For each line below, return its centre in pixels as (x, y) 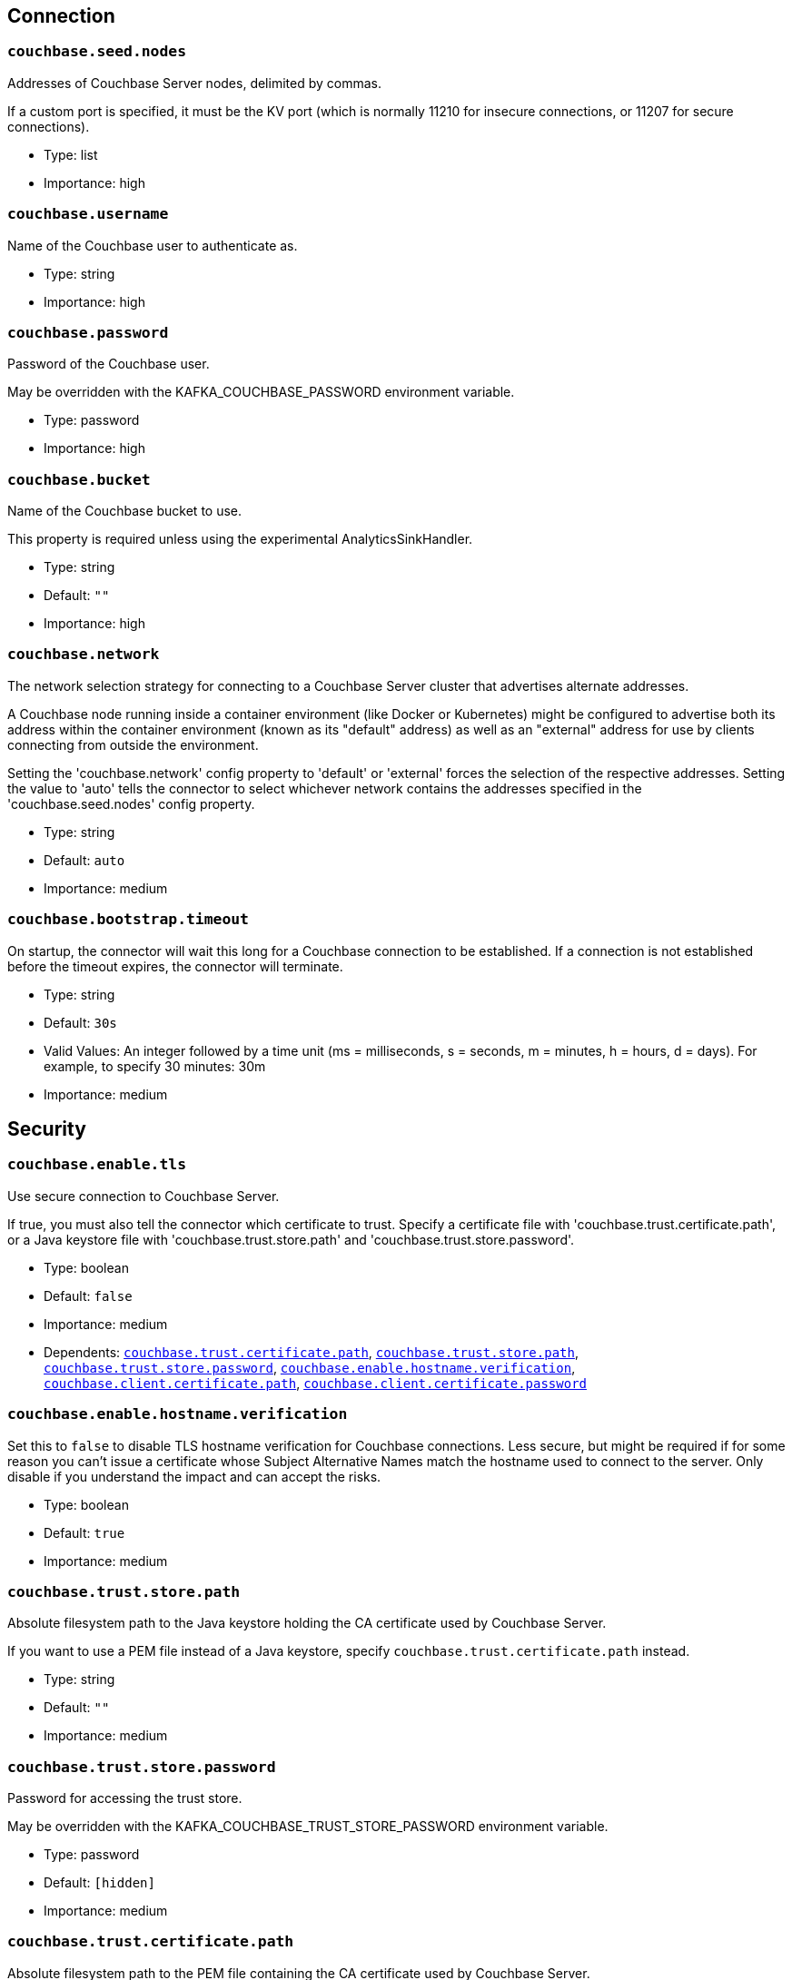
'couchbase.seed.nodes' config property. (131, 803)
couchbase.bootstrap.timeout (128, 920)
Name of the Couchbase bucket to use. (125, 511)
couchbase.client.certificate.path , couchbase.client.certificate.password (316, 1383)
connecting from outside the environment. (133, 744)
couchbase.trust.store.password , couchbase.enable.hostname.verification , (310, 1367)
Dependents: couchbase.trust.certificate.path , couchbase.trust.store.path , (311, 1352)
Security (47, 1128)
